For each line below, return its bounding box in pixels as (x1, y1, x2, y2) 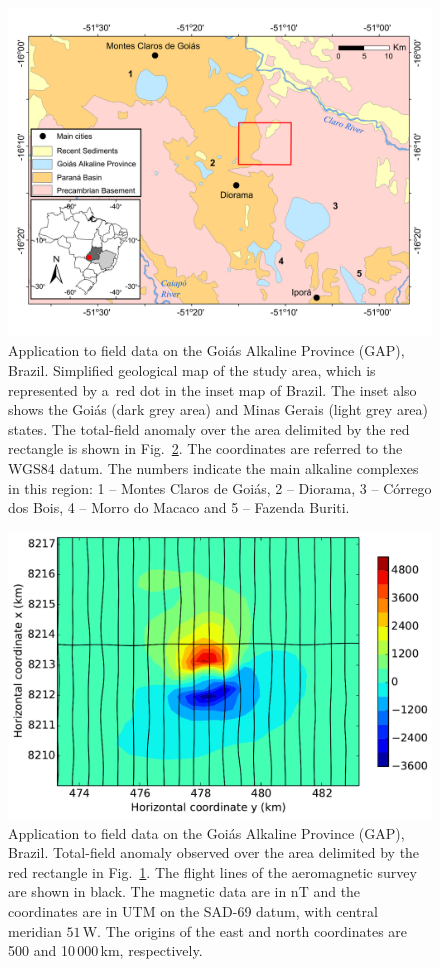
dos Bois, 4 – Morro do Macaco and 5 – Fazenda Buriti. (8, 497, 350, 518)
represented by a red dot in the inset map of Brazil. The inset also (8, 379, 417, 400)
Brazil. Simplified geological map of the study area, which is (8, 359, 376, 380)
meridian (8, 920, 62, 941)
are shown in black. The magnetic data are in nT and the (8, 881, 361, 902)
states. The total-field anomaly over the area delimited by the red (8, 418, 410, 439)
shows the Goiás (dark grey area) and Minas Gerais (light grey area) (8, 399, 429, 420)
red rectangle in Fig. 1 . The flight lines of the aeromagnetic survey (8, 861, 417, 882)
